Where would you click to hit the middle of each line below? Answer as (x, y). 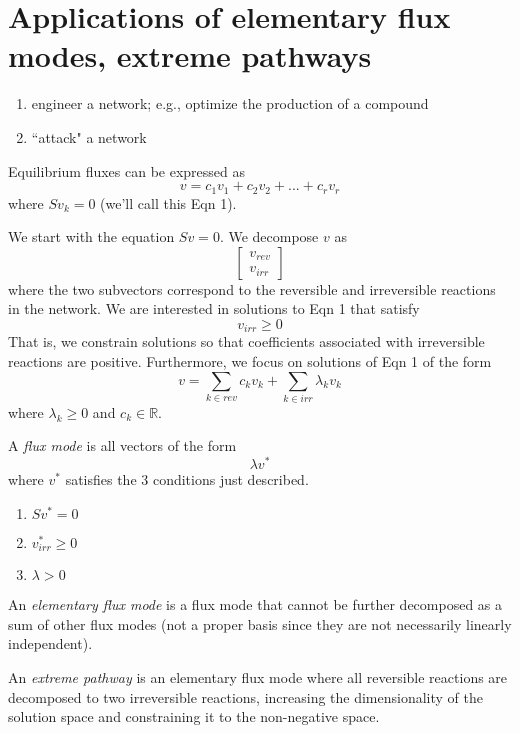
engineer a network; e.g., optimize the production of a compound (230, 103)
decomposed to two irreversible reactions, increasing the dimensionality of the (246, 696)
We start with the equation (91, 236)
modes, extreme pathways (190, 55)
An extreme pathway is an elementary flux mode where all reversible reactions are (258, 676)
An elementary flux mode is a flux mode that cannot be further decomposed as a (255, 604)
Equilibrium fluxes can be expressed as (127, 170)
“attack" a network (89, 136)
